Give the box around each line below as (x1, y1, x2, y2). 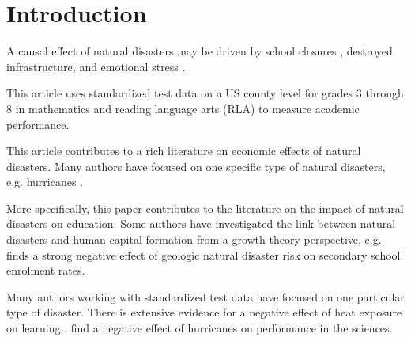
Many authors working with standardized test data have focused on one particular (6, 288, 405, 305)
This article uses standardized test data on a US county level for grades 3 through (6, 85, 404, 101)
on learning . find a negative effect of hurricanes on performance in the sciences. (6, 320, 393, 336)
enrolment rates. (6, 262, 85, 278)
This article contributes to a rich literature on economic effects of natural (6, 142, 361, 159)
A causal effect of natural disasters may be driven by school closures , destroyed (6, 43, 393, 59)
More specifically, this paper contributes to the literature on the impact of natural (6, 199, 404, 216)
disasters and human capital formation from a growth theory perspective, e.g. (6, 231, 382, 248)
